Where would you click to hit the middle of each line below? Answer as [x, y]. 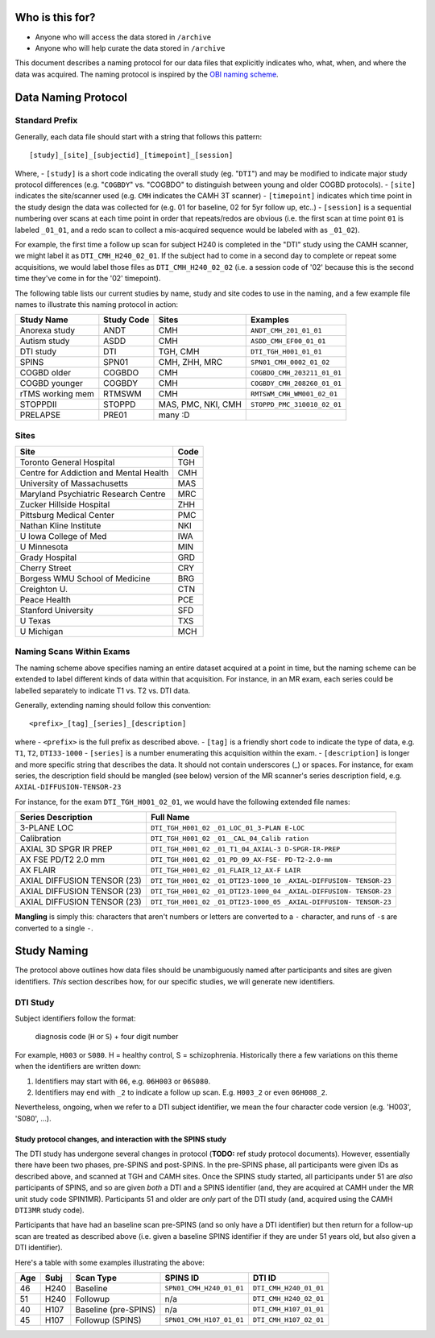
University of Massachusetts [74, 483]
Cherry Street [46, 568]
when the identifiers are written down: [78, 1067]
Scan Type [96, 1278]
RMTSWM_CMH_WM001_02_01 [294, 394]
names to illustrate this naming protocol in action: [97, 304]
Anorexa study [48, 330]
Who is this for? [55, 17]
